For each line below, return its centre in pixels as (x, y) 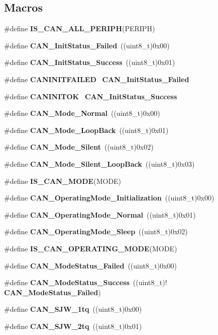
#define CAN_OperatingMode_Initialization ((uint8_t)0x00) (109, 198)
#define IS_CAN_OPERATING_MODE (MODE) (91, 248)
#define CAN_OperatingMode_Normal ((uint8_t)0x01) (100, 214)
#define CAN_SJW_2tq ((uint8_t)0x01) (73, 326)
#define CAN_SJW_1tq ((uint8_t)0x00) (73, 309)
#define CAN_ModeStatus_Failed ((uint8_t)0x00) (91, 265)
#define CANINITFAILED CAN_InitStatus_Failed (97, 79)
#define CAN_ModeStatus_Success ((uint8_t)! (86, 282)
